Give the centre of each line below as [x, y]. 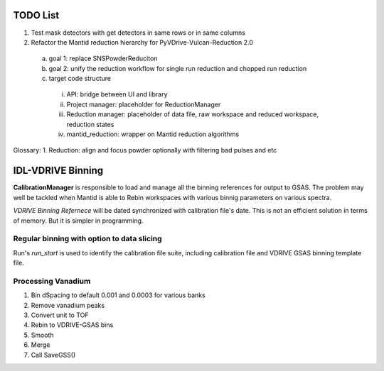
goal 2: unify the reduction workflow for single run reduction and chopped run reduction [178, 68]
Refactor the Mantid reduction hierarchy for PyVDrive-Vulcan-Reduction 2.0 [142, 42]
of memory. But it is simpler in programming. [78, 221]
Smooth [42, 335]
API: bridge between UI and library [117, 94]
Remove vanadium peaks [68, 305]
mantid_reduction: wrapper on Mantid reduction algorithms [153, 134]
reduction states [90, 124]
